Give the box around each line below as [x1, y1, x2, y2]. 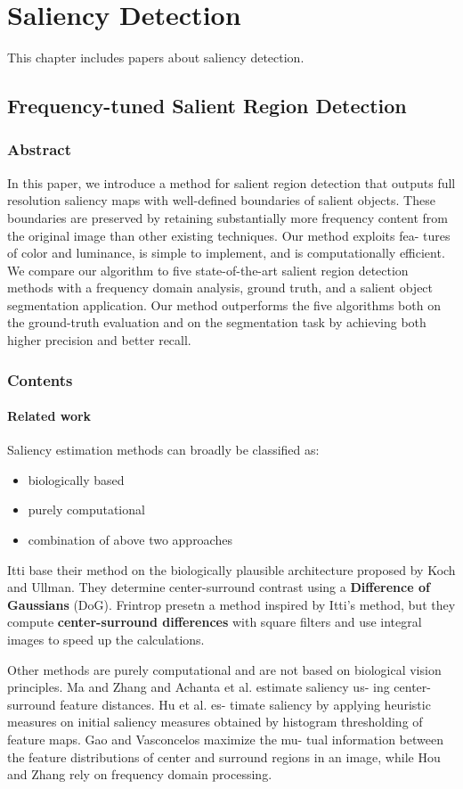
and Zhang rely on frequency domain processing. [7, 765, 272, 784]
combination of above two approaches [28, 530, 232, 549]
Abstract [7, 138, 71, 160]
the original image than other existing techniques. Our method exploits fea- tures [7, 226, 451, 244]
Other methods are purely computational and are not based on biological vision [7, 660, 442, 678]
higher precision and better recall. [7, 331, 191, 349]
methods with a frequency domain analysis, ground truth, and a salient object [7, 278, 434, 297]
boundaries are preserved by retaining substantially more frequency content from [7, 208, 448, 226]
